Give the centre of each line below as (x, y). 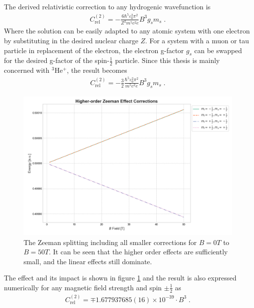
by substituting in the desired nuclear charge (71, 40)
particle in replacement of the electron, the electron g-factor (94, 50)
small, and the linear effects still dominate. (88, 261)
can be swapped (218, 50)
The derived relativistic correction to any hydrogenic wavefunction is (107, 6)
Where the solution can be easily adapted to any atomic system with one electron (127, 31)
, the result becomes (97, 70)
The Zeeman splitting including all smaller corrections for (110, 242)
